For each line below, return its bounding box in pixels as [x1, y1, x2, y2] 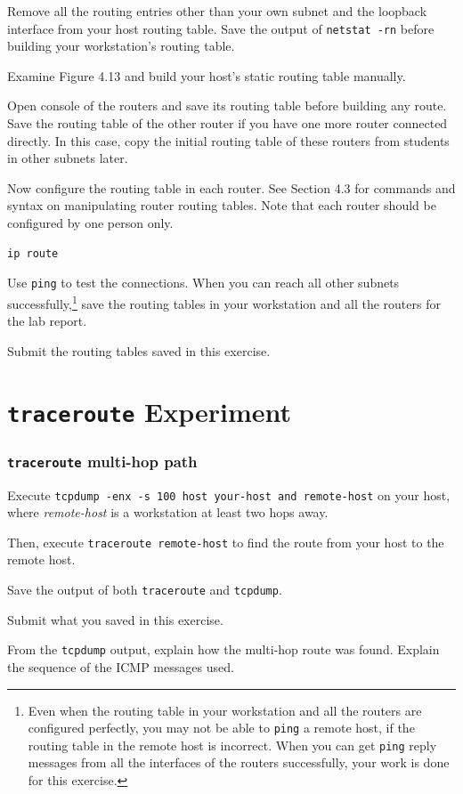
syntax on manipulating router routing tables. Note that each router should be [7, 196, 436, 215]
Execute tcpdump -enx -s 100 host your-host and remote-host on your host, [7, 485, 451, 504]
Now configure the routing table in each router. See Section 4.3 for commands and [7, 178, 456, 197]
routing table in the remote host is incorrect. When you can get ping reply [28, 735, 437, 754]
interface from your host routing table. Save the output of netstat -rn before [7, 19, 435, 37]
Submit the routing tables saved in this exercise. [7, 341, 271, 360]
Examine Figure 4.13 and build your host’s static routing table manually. [7, 66, 406, 85]
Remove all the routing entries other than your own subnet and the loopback [7, 2, 427, 20]
